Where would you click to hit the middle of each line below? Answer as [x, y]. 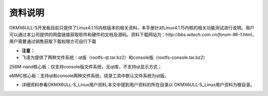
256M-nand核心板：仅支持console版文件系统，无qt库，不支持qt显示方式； [86, 66]
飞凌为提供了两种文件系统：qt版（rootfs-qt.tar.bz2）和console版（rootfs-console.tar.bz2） [115, 57]
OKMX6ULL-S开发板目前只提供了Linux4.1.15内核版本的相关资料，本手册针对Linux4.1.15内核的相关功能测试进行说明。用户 [132, 28]
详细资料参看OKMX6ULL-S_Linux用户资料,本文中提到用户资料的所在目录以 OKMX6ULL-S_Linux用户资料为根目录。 [138, 85]
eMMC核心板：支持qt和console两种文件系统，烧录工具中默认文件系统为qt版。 [89, 75]
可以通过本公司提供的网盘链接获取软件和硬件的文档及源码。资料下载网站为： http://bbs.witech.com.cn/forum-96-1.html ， [133, 34]
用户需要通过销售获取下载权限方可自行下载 [53, 42]
